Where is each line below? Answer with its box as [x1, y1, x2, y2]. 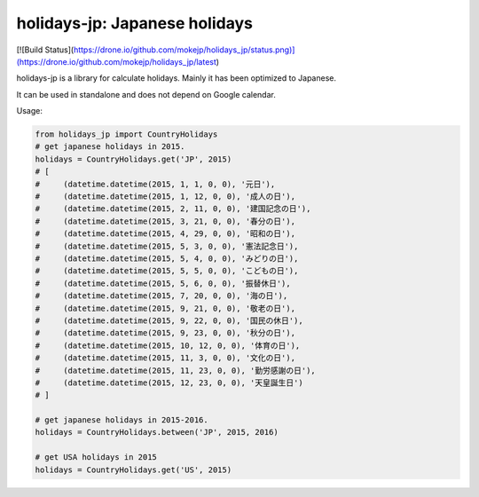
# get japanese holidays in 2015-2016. [35, 415, 208, 425]
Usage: [16, 106, 43, 116]
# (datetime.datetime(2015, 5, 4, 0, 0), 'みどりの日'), [35, 254, 299, 264]
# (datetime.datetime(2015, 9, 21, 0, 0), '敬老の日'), [35, 303, 296, 313]
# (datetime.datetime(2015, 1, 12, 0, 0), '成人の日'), [35, 192, 296, 201]
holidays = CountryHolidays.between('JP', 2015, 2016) [35, 427, 279, 438]
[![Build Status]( [16, 44, 75, 55]
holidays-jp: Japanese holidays [16, 13, 253, 33]
